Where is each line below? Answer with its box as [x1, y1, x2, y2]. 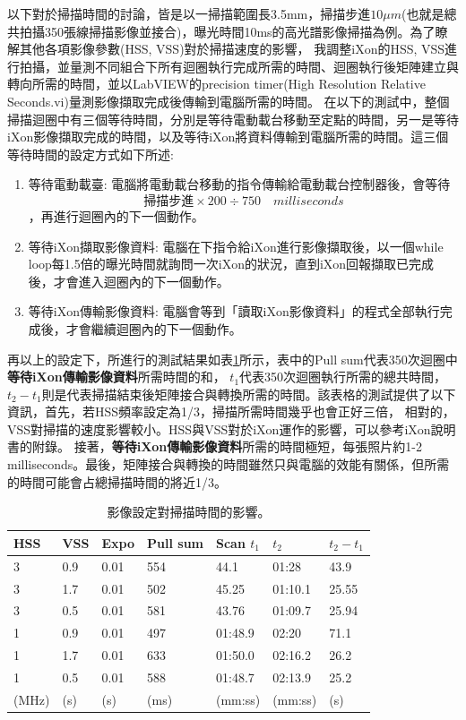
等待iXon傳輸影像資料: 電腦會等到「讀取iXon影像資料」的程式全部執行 [28, 302, 440, 321]
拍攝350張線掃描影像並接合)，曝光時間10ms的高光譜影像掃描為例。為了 [19, 21, 436, 40]
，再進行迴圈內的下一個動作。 [28, 206, 204, 225]
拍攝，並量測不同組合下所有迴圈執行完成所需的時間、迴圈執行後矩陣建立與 [19, 56, 459, 75]
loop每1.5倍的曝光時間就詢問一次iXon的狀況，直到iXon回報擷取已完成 [28, 254, 435, 273]
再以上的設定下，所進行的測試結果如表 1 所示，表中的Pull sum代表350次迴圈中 [7, 349, 458, 368]
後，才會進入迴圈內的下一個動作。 [28, 271, 229, 290]
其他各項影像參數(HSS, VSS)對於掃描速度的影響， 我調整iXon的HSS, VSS [19, 39, 445, 58]
